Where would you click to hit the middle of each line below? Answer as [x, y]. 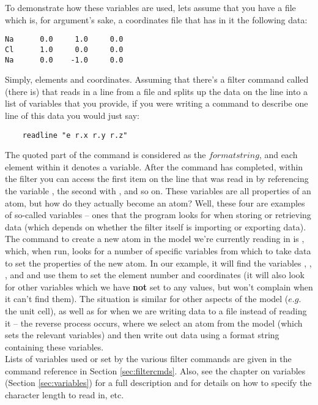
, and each [278, 155]
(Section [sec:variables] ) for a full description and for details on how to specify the [158, 383]
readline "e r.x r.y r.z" [75, 135]
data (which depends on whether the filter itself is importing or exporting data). [156, 226]
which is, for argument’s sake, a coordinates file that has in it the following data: [156, 19]
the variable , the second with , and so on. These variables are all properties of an [158, 190]
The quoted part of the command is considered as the [105, 155]
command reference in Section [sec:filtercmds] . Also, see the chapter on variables [155, 370]
